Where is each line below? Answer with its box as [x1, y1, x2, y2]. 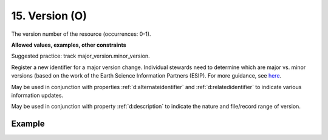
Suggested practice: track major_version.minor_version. [11, 52, 150, 60]
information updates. [11, 92, 64, 99]
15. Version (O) [11, 9, 87, 22]
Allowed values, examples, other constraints [11, 41, 127, 48]
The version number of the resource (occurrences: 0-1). [11, 30, 151, 38]
